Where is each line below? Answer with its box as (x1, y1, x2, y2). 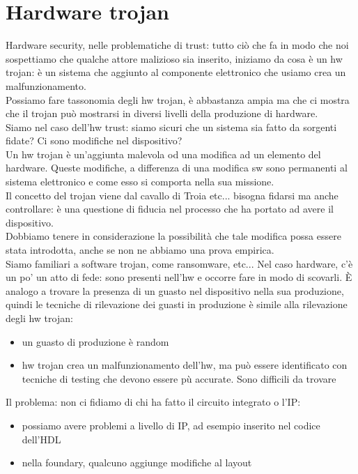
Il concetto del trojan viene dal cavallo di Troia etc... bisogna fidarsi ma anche (6, 188, 338, 202)
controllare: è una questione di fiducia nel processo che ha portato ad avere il (6, 201, 334, 216)
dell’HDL (22, 431, 61, 446)
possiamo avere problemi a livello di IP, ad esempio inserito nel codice (22, 418, 320, 432)
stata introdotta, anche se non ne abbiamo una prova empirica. (6, 243, 274, 257)
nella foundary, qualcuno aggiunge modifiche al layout (22, 455, 252, 470)
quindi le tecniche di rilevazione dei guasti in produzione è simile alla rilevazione (6, 297, 348, 312)
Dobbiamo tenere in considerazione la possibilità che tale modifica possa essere (6, 229, 341, 243)
